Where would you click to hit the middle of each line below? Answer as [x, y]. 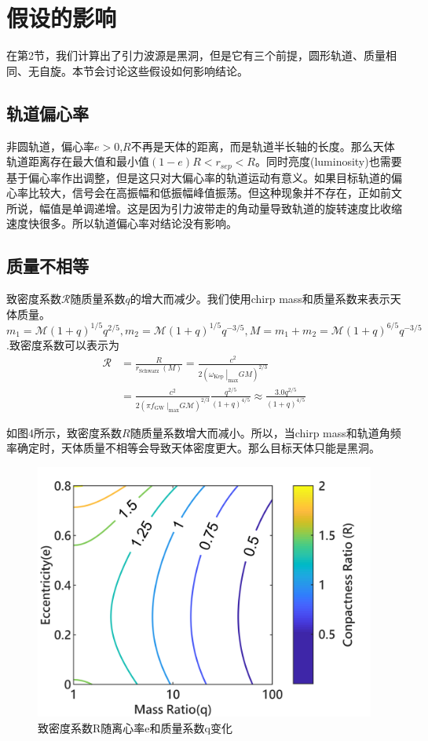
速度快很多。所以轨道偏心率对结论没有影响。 [122, 223]
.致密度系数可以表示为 [63, 345]
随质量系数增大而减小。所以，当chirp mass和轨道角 [260, 432]
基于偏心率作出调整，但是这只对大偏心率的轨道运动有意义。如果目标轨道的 [199, 177]
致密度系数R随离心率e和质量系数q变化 [135, 727]
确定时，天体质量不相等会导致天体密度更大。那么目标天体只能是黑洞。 [198, 448]
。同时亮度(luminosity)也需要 [328, 161]
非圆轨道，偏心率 [50, 146]
